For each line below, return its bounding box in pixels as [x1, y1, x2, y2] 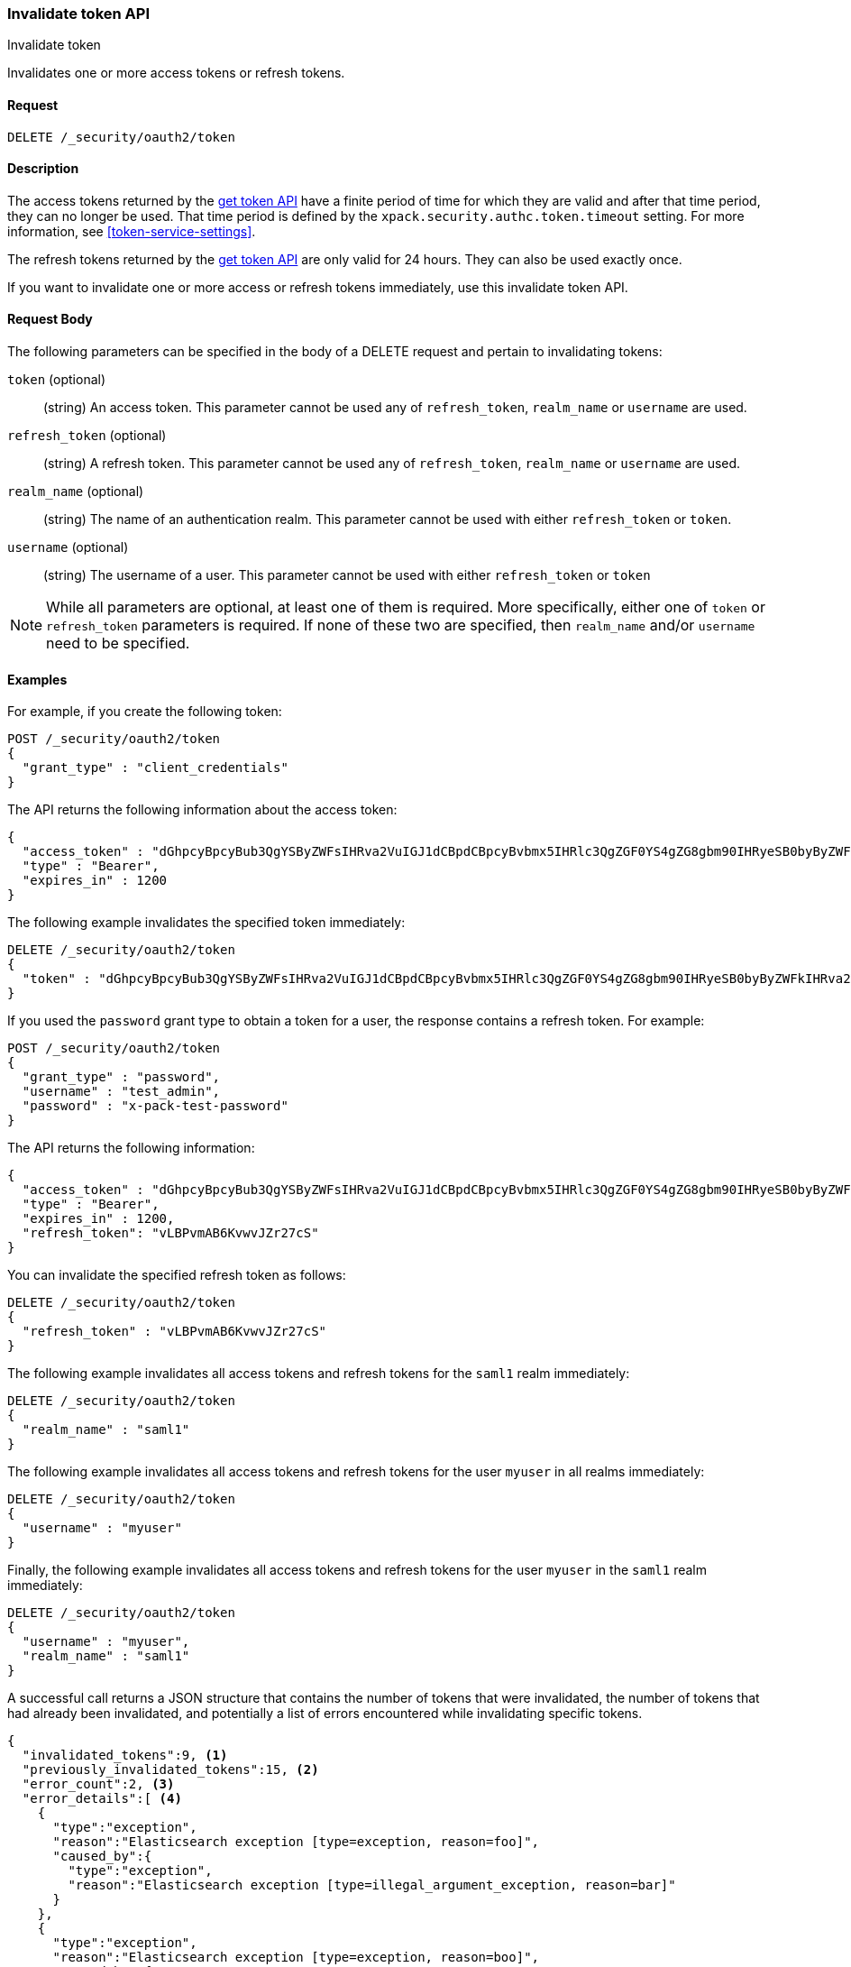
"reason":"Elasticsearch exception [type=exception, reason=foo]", [52, 1834, 540, 1850]
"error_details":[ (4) [22, 1791, 182, 1806]
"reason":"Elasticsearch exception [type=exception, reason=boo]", [52, 1950, 540, 1965]
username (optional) [7, 539, 129, 556]
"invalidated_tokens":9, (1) [22, 1748, 228, 1763]
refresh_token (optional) [7, 427, 167, 444]
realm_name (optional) [7, 483, 144, 500]
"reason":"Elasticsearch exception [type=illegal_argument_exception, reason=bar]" [68, 1878, 676, 1893]
